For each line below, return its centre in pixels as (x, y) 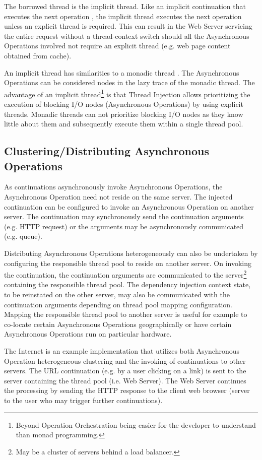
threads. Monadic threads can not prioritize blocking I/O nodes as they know (124, 114)
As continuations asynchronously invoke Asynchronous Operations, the (113, 187)
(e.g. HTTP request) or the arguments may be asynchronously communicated (124, 226)
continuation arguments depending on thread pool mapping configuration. (118, 304)
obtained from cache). (38, 55)
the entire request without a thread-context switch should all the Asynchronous (127, 36)
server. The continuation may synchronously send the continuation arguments (124, 216)
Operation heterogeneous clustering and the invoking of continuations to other (125, 360)
